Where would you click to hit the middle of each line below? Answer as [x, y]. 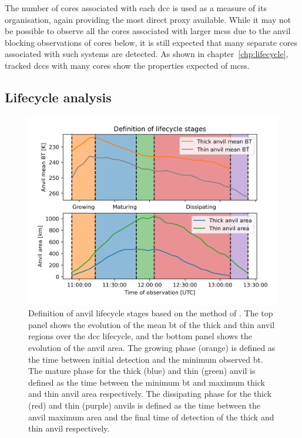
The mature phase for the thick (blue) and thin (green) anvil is [142, 371]
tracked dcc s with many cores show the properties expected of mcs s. [127, 65]
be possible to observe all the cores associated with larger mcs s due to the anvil [148, 31]
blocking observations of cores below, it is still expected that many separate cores [151, 42]
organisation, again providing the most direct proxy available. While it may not [148, 19]
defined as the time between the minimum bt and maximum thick [147, 382]
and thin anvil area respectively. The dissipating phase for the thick [150, 394]
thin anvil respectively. [69, 428]
